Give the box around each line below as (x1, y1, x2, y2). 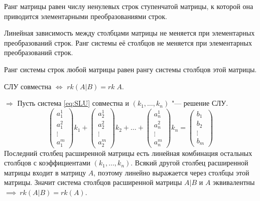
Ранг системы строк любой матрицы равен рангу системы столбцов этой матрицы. (4, 64, 257, 74)
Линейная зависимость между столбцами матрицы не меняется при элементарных (4, 28, 255, 38)
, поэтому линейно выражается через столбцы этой (93, 167, 249, 177)
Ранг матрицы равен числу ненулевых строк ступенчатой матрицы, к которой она (4, 1, 253, 11)
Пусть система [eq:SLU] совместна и (17, 98, 129, 108)
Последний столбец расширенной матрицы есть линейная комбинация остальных (4, 147, 252, 158)
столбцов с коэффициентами (4, 157, 90, 168)
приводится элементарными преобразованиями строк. (4, 11, 168, 21)
